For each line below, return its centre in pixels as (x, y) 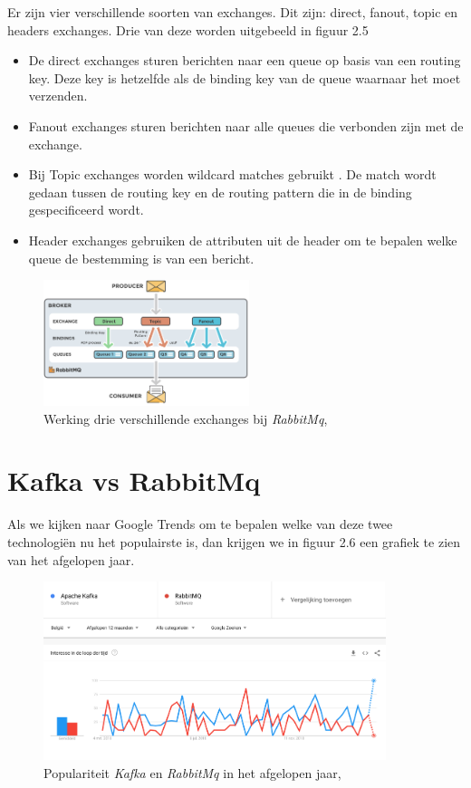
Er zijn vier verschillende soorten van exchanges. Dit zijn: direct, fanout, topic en (233, 12)
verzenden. (58, 96)
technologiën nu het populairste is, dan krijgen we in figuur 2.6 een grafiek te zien (234, 542)
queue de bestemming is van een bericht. (141, 258)
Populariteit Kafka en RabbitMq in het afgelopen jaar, (192, 772)
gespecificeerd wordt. (86, 210)
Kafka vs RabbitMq (134, 480)
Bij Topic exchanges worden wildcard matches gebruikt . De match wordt (232, 174)
